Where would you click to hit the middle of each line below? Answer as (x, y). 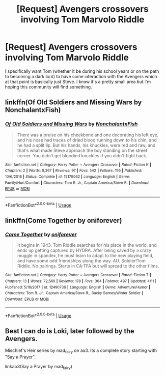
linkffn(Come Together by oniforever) (64, 220)
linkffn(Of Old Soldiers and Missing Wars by (73, 102)
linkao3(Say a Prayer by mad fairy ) (39, 367)
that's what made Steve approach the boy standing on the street (82, 150)
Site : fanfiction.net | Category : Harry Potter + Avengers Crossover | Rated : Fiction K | (78, 165)
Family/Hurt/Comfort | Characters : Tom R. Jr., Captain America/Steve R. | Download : (77, 183)
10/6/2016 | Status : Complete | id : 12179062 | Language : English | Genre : (68, 176)
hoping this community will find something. (49, 87)
